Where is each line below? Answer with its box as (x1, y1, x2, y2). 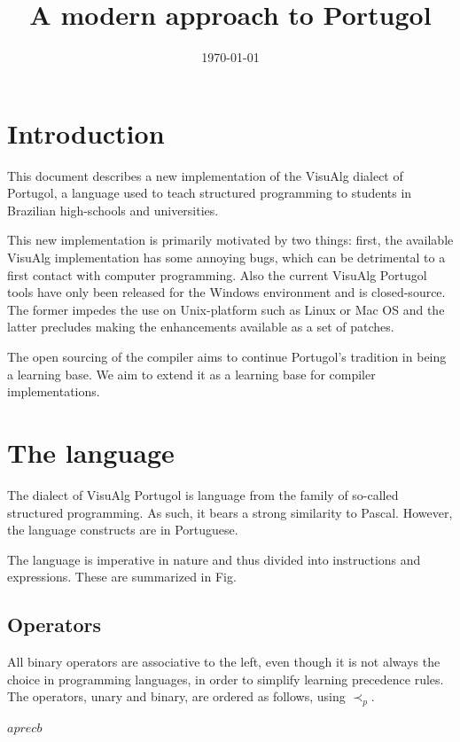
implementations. (7, 382, 100, 401)
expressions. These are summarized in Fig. (7, 567, 237, 586)
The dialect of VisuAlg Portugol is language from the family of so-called (7, 485, 399, 504)
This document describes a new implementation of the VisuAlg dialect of (7, 166, 403, 184)
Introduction (7, 114, 165, 151)
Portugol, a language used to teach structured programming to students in (7, 184, 412, 202)
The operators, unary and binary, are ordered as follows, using (7, 687, 346, 706)
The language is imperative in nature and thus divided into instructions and (7, 550, 421, 568)
